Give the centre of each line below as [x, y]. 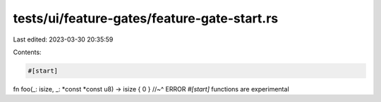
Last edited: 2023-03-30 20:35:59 [63, 39]
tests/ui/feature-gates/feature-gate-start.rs [146, 18]
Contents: [27, 52]
